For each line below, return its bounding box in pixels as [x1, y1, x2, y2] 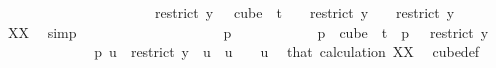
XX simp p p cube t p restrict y [7, 21, 489, 42]
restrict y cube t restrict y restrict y [154, 2, 455, 22]
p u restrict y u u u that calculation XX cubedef [94, 41, 480, 62]
